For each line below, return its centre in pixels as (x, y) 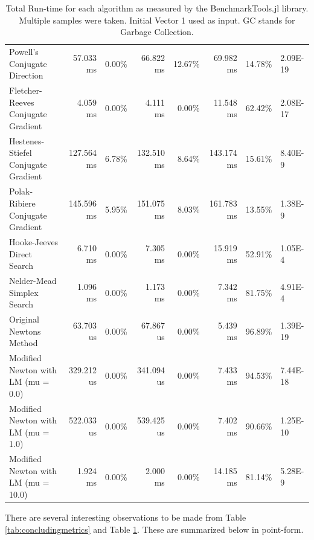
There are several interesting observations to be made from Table (126, 517)
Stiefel (21, 153)
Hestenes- (27, 140)
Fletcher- (26, 90)
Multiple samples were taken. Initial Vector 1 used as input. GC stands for (157, 20)
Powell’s (24, 52)
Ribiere (22, 203)
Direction (26, 75)
